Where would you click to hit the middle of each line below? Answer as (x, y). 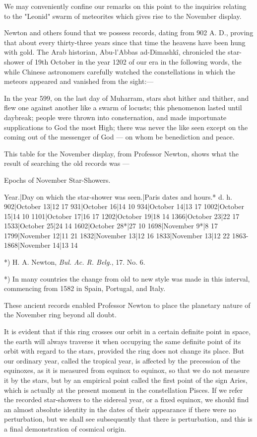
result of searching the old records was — (67, 163)
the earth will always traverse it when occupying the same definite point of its (123, 341)
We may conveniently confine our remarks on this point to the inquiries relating (125, 6)
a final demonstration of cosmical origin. (65, 428)
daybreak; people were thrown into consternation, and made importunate (115, 117)
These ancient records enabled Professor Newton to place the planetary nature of (127, 305)
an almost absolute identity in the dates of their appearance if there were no (120, 409)
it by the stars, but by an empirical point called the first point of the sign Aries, (126, 380)
